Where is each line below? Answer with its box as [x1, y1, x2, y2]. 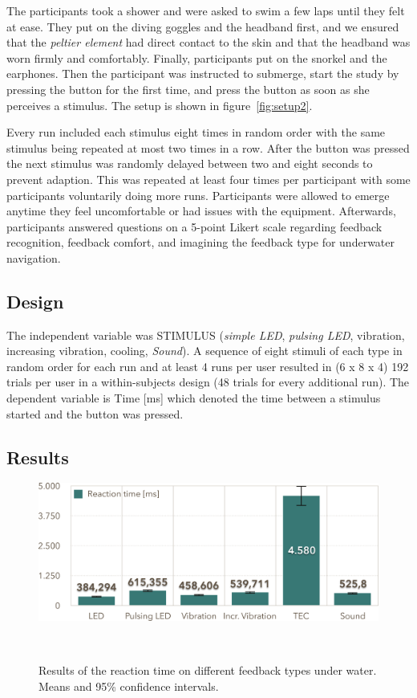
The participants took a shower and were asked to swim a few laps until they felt [6, 2, 405, 18]
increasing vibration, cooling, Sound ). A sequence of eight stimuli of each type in [6, 342, 403, 359]
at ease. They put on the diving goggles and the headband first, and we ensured [6, 18, 399, 35]
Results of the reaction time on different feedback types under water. [38, 662, 377, 679]
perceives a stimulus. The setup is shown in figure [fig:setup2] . [6, 96, 313, 113]
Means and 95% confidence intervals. [38, 678, 219, 695]
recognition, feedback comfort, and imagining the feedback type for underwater [6, 234, 395, 251]
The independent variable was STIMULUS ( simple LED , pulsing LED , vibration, [6, 326, 405, 343]
